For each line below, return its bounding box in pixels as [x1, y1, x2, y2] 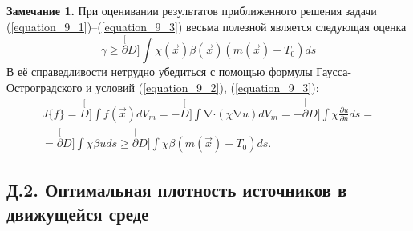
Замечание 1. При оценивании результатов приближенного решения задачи [6, 2, 377, 18]
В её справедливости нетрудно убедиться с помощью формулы [6, 63, 313, 80]
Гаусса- [316, 63, 352, 80]
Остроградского [6, 79, 83, 95]
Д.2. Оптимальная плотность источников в [6, 177, 347, 202]
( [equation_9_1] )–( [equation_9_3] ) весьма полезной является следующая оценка [6, 18, 407, 34]
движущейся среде [6, 201, 149, 225]
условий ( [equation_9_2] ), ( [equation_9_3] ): [95, 79, 319, 95]
